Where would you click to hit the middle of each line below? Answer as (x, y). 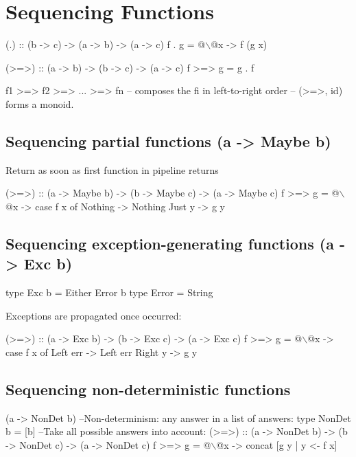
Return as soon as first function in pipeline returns (112, 169)
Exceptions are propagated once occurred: (94, 315)
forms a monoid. (40, 103)
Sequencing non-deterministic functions (148, 389)
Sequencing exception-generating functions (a (170, 243)
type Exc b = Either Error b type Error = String (109, 292)
